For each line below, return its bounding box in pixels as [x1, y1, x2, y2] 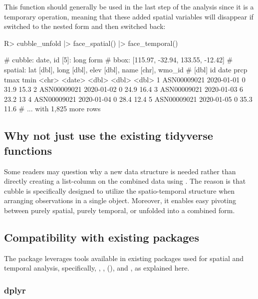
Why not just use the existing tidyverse [4, 128, 213, 143]
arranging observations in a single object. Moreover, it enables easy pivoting [4, 195, 236, 206]
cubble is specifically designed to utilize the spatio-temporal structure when [4, 185, 235, 196]
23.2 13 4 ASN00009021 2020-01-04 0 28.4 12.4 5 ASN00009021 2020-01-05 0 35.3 [4, 93, 253, 104]
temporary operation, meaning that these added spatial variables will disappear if [4, 11, 254, 21]
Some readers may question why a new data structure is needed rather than [4, 166, 236, 176]
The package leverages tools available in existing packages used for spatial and [4, 253, 244, 263]
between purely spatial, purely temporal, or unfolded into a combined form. [4, 205, 235, 215]
